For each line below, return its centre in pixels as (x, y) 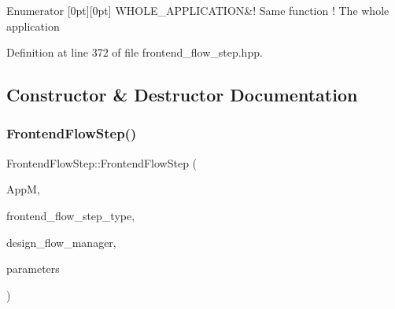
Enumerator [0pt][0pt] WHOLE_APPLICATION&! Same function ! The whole (198, 10)
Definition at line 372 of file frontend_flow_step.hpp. (135, 52)
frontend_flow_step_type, (71, 215)
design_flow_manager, (61, 242)
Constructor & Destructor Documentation (182, 95)
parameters (33, 269)
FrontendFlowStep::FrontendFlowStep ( (102, 162)
